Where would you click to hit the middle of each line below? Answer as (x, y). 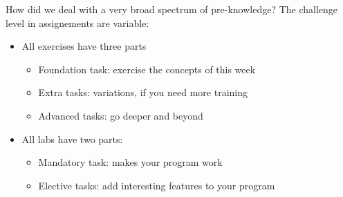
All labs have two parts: (72, 139)
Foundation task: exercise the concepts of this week (147, 69)
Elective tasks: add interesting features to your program (157, 185)
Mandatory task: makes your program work (130, 162)
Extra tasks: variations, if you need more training (143, 92)
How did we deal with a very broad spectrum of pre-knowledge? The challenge (172, 9)
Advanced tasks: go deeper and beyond (121, 115)
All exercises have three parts (84, 46)
